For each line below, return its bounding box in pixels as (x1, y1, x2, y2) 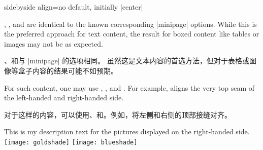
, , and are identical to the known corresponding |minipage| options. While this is (4, 18, 257, 29)
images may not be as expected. (4, 38, 103, 49)
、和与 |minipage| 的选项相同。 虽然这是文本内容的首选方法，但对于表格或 (4, 55, 249, 66)
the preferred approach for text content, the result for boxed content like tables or (4, 28, 259, 39)
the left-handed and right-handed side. (4, 92, 124, 103)
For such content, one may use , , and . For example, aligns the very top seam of (4, 82, 255, 93)
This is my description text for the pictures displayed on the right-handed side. (4, 126, 250, 137)
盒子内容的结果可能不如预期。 (18, 65, 118, 76)
